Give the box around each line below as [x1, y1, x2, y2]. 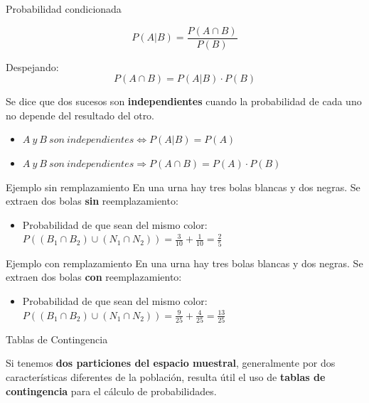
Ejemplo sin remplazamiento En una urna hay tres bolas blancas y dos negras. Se [6, 179, 360, 194]
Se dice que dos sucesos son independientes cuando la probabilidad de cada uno [6, 94, 362, 109]
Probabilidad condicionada [6, 1, 122, 16]
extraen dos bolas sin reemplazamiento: [6, 193, 178, 208]
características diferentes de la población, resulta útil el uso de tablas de [6, 370, 326, 384]
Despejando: [6, 59, 59, 74]
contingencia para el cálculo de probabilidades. [6, 383, 217, 398]
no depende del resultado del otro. [6, 107, 155, 122]
